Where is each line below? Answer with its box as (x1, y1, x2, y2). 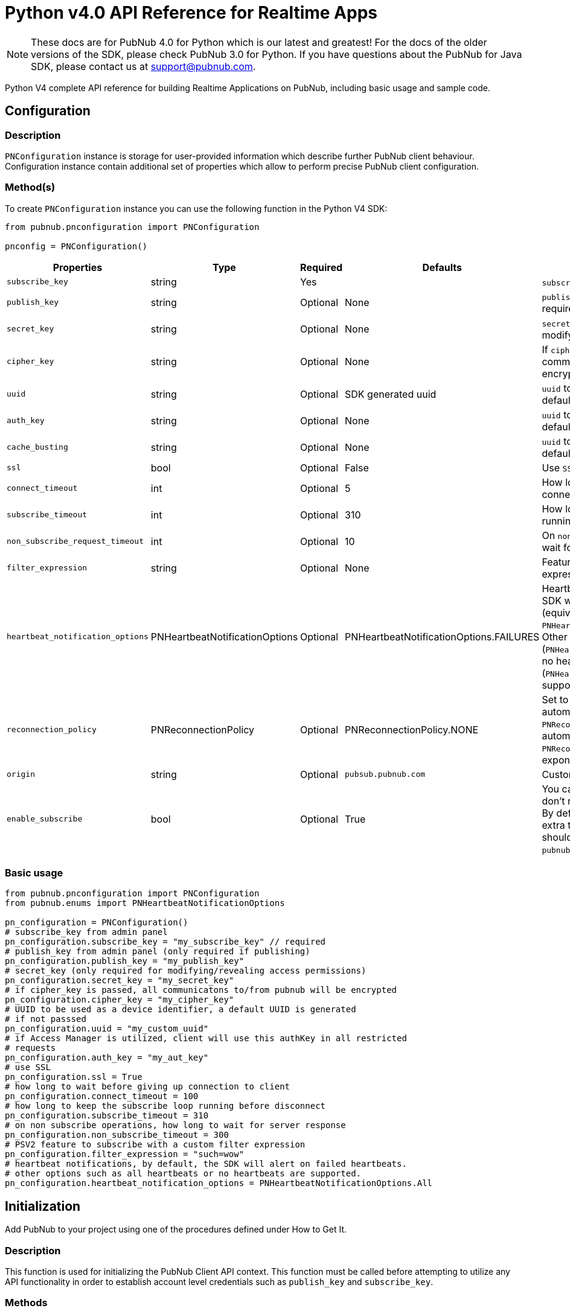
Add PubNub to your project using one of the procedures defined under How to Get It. (5, 1224, 347, 1235)
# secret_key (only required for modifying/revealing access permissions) (5, 966, 367, 976)
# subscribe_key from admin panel (5, 927, 168, 937)
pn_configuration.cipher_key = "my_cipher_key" (5, 995, 234, 1005)
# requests (5, 1043, 56, 1053)
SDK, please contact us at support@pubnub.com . (31, 60, 256, 72)
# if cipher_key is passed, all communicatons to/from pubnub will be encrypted (5, 985, 397, 995)
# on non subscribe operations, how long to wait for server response (5, 1120, 346, 1131)
